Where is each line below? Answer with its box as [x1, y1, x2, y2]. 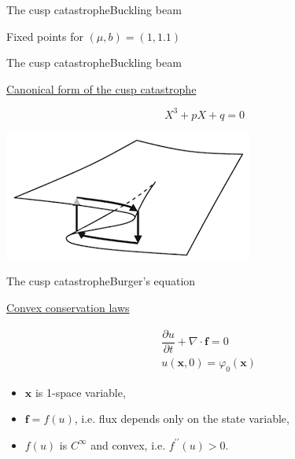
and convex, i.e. [90, 436, 166, 453]
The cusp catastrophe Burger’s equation [6, 273, 196, 289]
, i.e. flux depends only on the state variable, [74, 410, 289, 427]
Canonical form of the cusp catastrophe [6, 80, 197, 97]
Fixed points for [6, 28, 83, 44]
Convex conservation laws [6, 299, 130, 316]
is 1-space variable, [35, 384, 126, 400]
